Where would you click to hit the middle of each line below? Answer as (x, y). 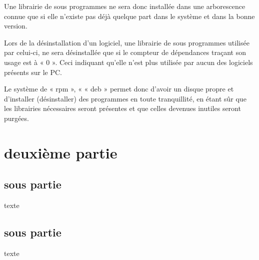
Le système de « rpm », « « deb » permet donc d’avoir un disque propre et (119, 89)
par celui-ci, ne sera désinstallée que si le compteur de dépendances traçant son (125, 52)
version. (16, 26)
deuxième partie (61, 152)
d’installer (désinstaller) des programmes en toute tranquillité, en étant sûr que (125, 98)
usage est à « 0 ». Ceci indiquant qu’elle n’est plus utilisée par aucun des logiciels (128, 62)
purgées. (16, 118)
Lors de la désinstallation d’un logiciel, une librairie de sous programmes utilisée (127, 42)
